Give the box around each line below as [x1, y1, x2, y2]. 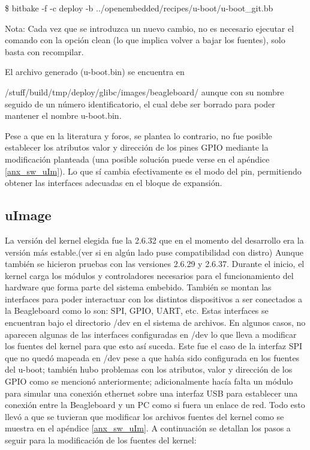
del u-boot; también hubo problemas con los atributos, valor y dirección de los [5, 363, 293, 376]
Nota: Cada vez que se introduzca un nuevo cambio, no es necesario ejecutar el [5, 22, 294, 34]
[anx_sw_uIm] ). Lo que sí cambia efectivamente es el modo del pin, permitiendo [5, 164, 302, 177]
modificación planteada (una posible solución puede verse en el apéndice [5, 152, 270, 165]
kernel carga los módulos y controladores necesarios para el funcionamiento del [5, 269, 294, 281]
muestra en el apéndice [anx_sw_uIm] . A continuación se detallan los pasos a [5, 422, 291, 434]
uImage [5, 206, 52, 224]
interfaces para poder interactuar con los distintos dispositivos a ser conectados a [5, 292, 302, 305]
